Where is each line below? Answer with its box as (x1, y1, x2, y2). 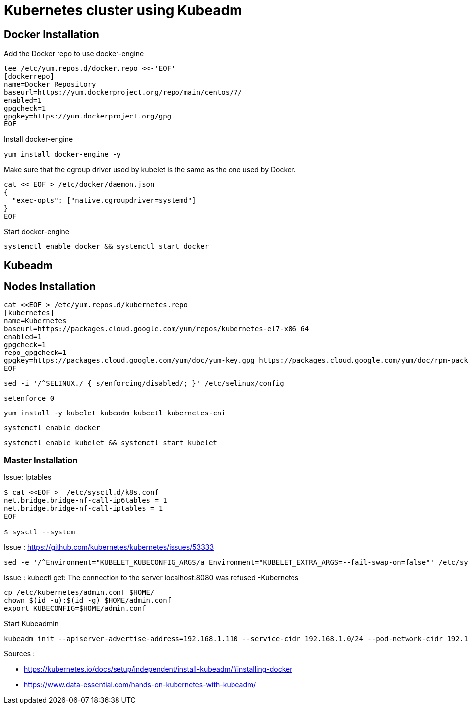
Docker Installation (4, 28, 99, 41)
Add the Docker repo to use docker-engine (4, 49, 144, 58)
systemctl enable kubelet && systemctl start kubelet (4, 439, 217, 447)
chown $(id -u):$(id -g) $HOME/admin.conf (4, 596, 172, 605)
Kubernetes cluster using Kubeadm (4, 2, 242, 19)
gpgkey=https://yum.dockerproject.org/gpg (4, 112, 172, 120)
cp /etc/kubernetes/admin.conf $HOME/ (4, 589, 155, 597)
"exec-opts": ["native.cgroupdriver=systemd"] (12, 196, 196, 205)
